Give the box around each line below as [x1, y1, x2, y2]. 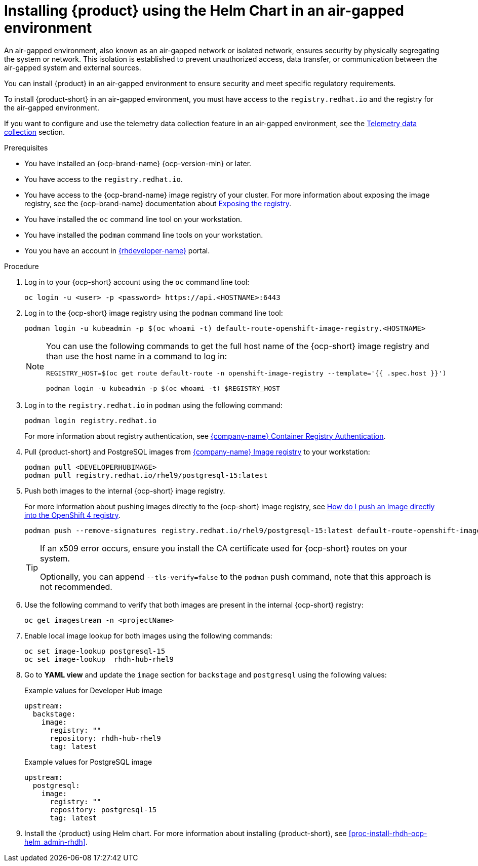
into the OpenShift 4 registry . [24, 510, 121, 519]
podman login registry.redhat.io [24, 416, 157, 425]
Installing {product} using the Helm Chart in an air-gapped [4, 2, 404, 19]
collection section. [4, 127, 65, 136]
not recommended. [40, 581, 112, 592]
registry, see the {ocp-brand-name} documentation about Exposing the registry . [24, 199, 292, 208]
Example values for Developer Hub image [24, 686, 163, 695]
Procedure [4, 261, 39, 271]
